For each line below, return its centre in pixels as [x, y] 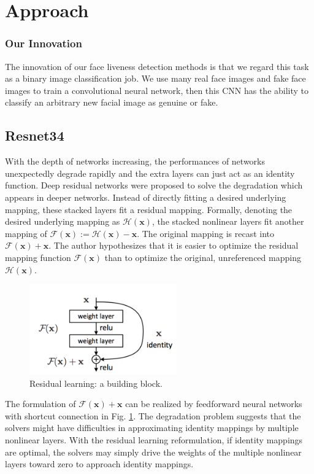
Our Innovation [44, 43]
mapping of [26, 233]
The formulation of [40, 404]
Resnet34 [35, 135]
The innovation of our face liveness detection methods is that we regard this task [157, 66]
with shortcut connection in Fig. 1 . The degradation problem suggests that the [153, 415]
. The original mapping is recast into [206, 233]
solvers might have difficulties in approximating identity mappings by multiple [152, 428]
